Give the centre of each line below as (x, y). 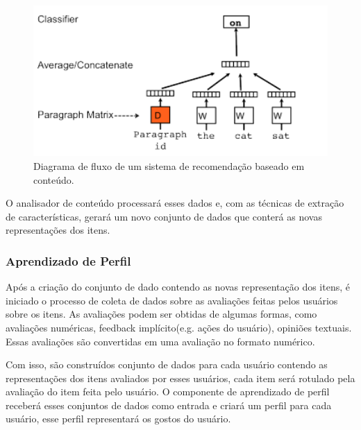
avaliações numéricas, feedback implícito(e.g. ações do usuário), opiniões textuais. (179, 327)
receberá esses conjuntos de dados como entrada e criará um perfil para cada (169, 405)
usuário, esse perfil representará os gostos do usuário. (118, 419)
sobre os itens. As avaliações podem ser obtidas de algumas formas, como (161, 314)
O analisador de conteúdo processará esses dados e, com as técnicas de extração (175, 203)
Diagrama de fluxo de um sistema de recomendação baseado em (169, 165)
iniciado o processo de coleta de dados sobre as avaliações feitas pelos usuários (172, 300)
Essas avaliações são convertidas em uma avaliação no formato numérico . (160, 341)
